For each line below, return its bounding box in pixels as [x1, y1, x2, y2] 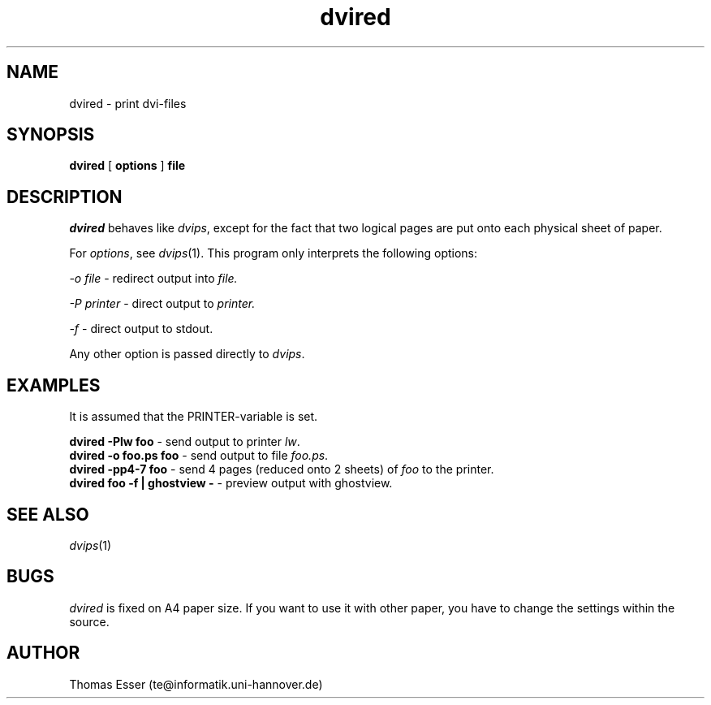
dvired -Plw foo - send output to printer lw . [69, 435, 300, 449]
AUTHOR [6, 642, 80, 664]
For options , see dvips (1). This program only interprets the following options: [69, 246, 478, 261]
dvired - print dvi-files [69, 96, 187, 110]
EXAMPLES [6, 374, 101, 396]
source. [69, 614, 110, 629]
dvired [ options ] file [69, 158, 186, 173]
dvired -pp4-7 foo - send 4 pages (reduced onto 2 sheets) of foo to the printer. [69, 462, 494, 477]
